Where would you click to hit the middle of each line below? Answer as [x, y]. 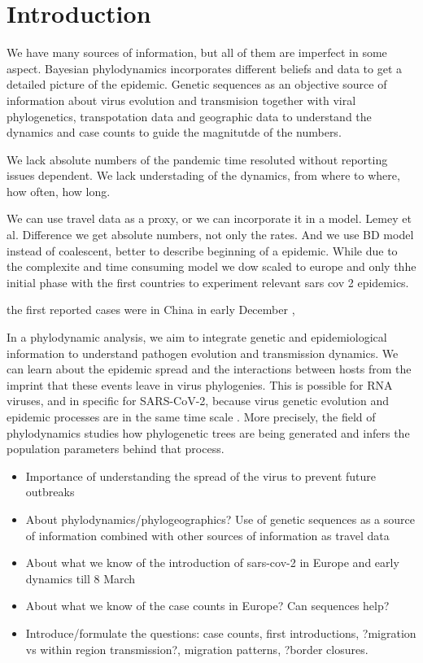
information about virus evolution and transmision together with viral [181, 100]
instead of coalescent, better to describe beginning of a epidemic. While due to [202, 250]
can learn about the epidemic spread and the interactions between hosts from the [209, 369]
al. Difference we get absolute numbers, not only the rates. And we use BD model [210, 235]
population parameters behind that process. [116, 449]
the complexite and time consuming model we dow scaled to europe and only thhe [211, 266]
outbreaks [50, 492]
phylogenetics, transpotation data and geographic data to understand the [189, 116]
